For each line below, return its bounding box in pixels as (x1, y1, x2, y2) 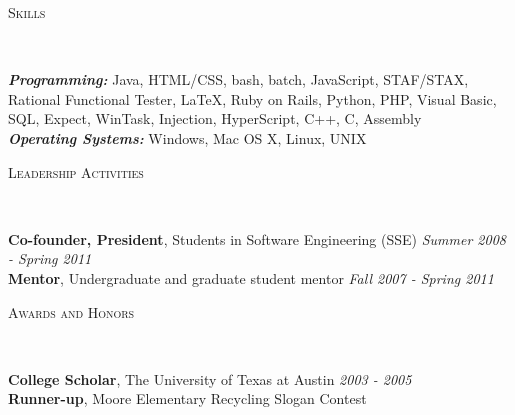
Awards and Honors (8, 301, 135, 322)
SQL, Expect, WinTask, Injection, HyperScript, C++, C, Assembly (8, 108, 422, 129)
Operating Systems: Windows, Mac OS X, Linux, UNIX (8, 127, 367, 148)
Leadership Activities (8, 161, 144, 182)
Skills (8, 2, 46, 22)
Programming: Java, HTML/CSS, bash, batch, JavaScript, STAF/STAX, (8, 69, 469, 90)
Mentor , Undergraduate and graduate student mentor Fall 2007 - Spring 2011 (8, 267, 494, 288)
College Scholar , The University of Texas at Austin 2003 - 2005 (8, 368, 412, 389)
